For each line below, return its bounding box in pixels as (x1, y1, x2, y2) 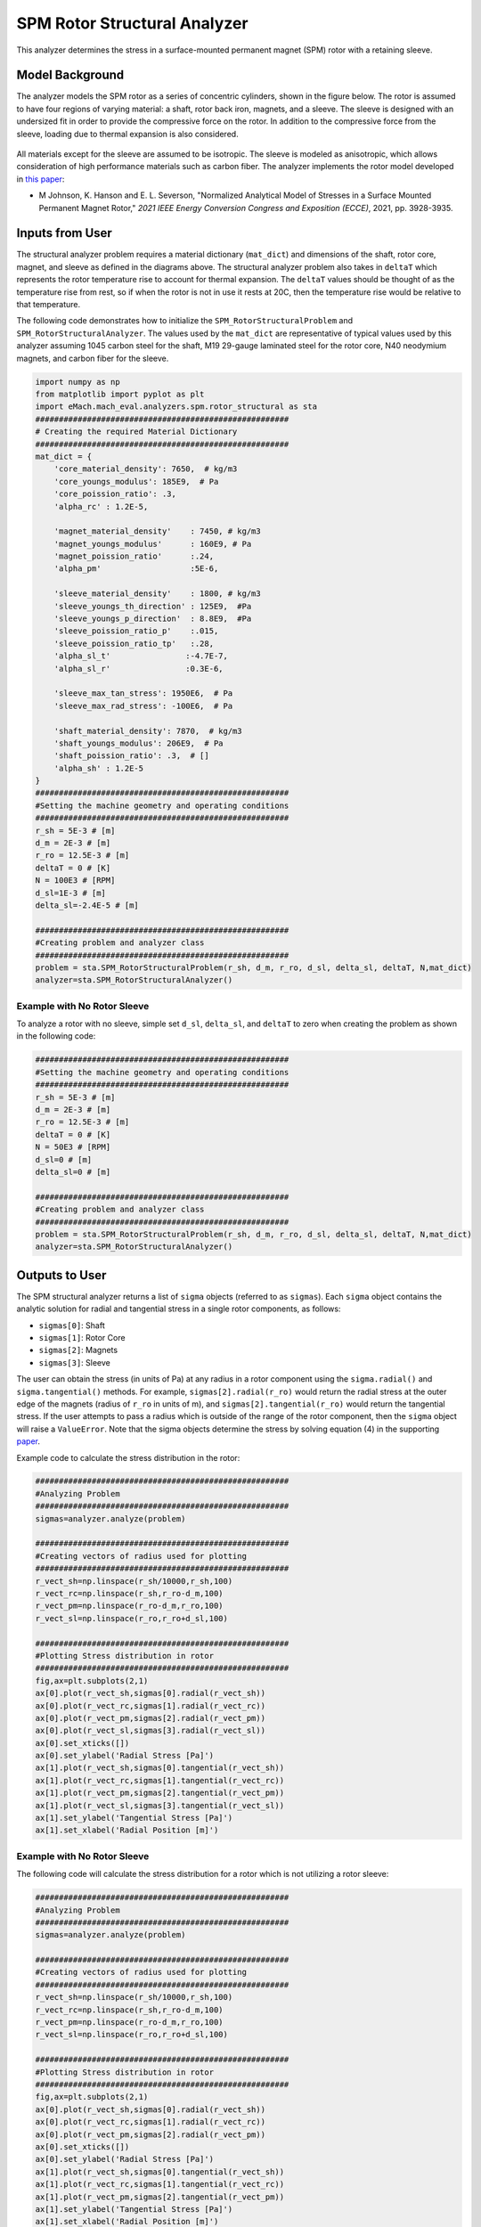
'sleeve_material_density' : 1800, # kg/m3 (53, 589, 262, 599)
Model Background (16, 68, 125, 83)
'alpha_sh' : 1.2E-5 (53, 763, 144, 773)
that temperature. (16, 299, 81, 310)
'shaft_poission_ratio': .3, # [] (53, 751, 209, 761)
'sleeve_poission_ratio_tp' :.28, (53, 638, 214, 649)
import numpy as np (35, 377, 120, 387)
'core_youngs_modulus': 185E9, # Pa (53, 477, 219, 486)
